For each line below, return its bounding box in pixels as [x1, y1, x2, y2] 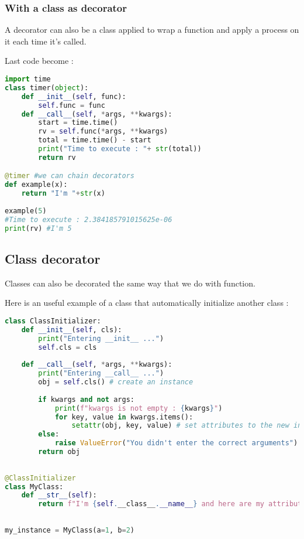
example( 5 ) [5, 206, 47, 215]
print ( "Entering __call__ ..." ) [38, 369, 164, 378]
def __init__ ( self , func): [21, 92, 126, 101]
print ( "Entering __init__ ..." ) [38, 334, 164, 343]
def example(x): [5, 180, 68, 189]
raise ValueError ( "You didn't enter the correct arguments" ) [54, 439, 298, 448]
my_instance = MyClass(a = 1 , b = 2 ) [5, 526, 135, 534]
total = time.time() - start [38, 136, 151, 145]
